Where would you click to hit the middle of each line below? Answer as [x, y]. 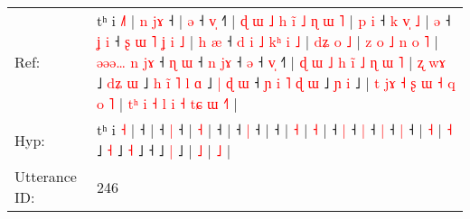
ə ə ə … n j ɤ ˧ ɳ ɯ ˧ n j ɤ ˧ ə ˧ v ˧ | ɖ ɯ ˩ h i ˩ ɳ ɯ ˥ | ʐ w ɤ [271, 62]
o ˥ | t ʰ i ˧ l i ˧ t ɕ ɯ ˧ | [167, 103]
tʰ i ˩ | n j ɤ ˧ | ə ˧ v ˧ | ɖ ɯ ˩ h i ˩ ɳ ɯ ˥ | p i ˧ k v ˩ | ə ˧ [273, 20]
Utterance [46, 176]
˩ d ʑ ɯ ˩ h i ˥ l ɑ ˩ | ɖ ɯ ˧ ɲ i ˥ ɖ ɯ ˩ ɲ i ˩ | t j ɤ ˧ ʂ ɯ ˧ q [276, 82]
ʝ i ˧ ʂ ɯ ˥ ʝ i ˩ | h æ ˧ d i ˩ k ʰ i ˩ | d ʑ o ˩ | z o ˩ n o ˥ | [267, 41]
